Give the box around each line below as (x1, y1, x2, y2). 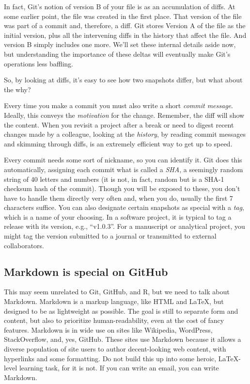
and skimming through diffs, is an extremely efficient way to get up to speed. (4, 138, 233, 148)
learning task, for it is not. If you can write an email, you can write (19, 363, 219, 373)
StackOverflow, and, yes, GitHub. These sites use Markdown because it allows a (4, 334, 241, 344)
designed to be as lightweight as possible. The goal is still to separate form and (4, 305, 238, 316)
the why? (4, 84, 31, 94)
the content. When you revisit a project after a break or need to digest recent (4, 119, 234, 129)
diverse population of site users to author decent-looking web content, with (4, 344, 226, 354)
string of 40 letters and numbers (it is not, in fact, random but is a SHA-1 (4, 174, 224, 184)
